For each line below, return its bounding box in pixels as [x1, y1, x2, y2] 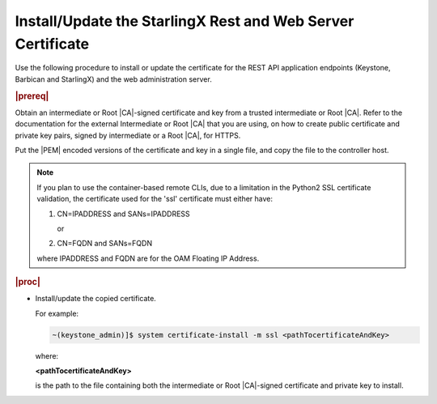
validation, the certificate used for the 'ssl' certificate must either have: [36, 194, 274, 204]
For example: [35, 308, 79, 318]
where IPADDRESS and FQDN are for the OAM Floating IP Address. [36, 253, 260, 263]
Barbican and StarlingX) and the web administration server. [15, 74, 212, 84]
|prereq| [15, 90, 49, 101]
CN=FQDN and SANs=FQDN [57, 239, 153, 249]
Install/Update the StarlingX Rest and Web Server [15, 12, 354, 30]
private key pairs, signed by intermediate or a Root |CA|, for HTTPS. [15, 130, 241, 140]
